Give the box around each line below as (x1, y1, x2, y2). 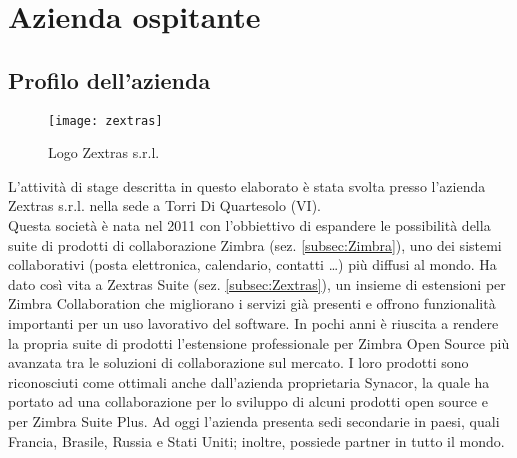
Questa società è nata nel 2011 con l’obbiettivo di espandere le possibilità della (8, 215, 491, 236)
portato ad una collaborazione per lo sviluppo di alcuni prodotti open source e (8, 391, 488, 412)
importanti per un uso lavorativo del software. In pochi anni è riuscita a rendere (8, 312, 499, 333)
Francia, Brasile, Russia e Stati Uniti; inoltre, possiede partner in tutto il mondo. (8, 430, 505, 451)
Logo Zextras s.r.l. (48, 142, 160, 163)
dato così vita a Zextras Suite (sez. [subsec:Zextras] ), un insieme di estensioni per (8, 273, 506, 294)
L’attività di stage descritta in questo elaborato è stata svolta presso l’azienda (8, 175, 486, 196)
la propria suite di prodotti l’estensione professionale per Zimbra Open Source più (8, 332, 510, 353)
